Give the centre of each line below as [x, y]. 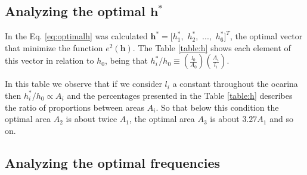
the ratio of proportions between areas [75, 107]
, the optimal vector [266, 36]
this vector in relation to [49, 60]
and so [281, 119]
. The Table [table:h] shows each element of [212, 47]
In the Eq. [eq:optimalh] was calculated [76, 36]
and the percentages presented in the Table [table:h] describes [180, 95]
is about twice [92, 119]
